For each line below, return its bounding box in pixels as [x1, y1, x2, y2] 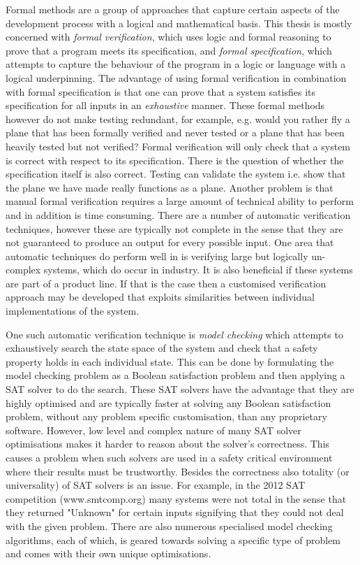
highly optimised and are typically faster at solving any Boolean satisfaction [6, 395, 331, 410]
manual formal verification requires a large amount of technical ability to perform [6, 194, 354, 208]
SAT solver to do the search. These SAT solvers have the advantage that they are [6, 382, 354, 396]
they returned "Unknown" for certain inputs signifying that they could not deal [6, 505, 344, 520]
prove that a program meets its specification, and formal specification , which [6, 43, 332, 57]
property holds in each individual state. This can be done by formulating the [6, 354, 334, 369]
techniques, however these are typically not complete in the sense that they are [6, 221, 343, 236]
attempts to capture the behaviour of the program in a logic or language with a [6, 57, 346, 71]
